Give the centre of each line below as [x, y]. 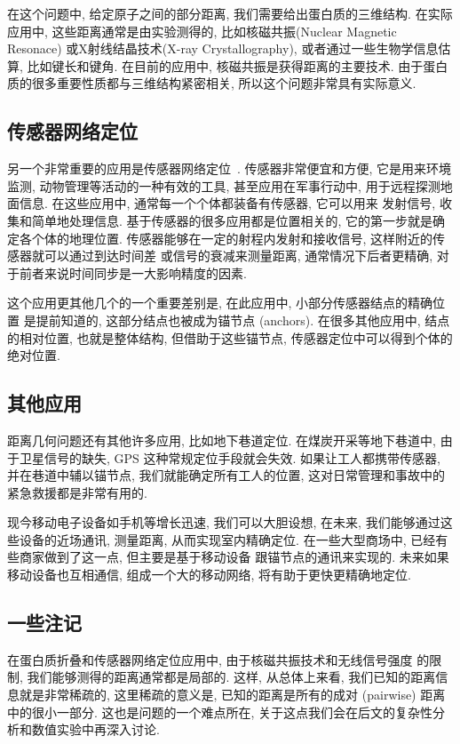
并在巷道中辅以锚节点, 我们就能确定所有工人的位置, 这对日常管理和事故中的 [226, 475]
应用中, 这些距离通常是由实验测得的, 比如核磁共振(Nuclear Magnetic [202, 31]
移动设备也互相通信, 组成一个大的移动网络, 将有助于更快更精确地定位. [209, 575]
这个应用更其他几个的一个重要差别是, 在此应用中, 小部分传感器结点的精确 [220, 303]
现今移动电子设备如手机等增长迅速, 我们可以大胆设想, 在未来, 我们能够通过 [224, 522]
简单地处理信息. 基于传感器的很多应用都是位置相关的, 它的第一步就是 [232, 220]
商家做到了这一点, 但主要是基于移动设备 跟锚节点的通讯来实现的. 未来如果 [234, 557]
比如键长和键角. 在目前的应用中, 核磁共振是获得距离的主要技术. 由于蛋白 [238, 65]
